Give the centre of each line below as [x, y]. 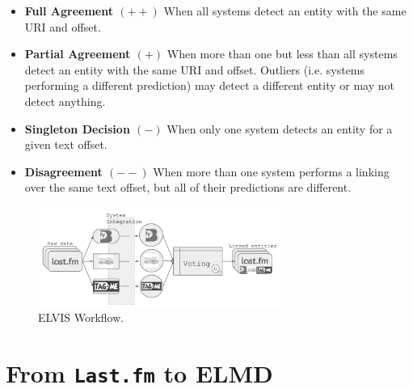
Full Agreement [69, 11]
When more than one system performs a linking [271, 171]
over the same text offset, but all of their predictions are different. [188, 187]
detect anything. [65, 101]
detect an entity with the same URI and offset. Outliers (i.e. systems [195, 69]
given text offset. [66, 144]
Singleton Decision [77, 128]
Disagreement [63, 171]
